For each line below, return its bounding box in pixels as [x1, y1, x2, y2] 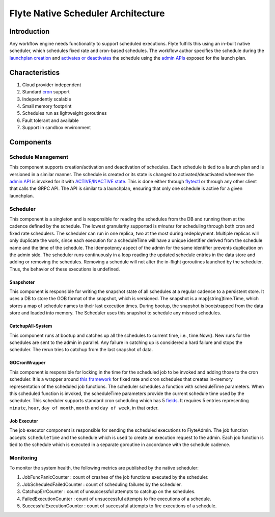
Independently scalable [22, 96, 71, 102]
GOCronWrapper [9, 360, 46, 366]
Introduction [9, 27, 50, 36]
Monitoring [9, 454, 38, 461]
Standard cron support [22, 89, 70, 95]
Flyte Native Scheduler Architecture [9, 8, 165, 19]
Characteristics [9, 68, 60, 77]
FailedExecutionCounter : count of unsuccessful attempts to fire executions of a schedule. [22, 496, 211, 502]
